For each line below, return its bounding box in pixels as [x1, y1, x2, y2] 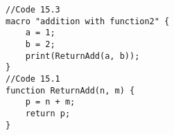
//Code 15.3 [6, 5, 60, 15]
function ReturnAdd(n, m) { [6, 85, 135, 96]
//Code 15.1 [6, 73, 60, 84]
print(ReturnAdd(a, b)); [25, 51, 140, 61]
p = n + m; [25, 97, 76, 107]
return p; [25, 108, 71, 118]
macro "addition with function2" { [6, 16, 170, 26]
